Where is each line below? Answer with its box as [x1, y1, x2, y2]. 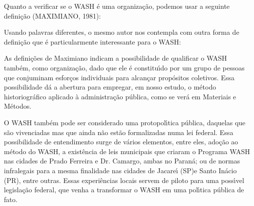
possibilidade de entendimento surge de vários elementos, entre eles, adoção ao [4, 137, 238, 147]
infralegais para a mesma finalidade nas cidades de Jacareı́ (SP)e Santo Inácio [4, 165, 237, 175]
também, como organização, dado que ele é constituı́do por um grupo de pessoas [4, 62, 245, 72]
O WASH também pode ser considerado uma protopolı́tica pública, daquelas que [4, 117, 246, 127]
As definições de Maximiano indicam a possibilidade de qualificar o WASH [4, 53, 227, 63]
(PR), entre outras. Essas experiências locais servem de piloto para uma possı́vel [4, 175, 244, 185]
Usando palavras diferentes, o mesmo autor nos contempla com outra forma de [4, 27, 239, 37]
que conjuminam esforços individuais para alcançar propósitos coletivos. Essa [4, 72, 234, 82]
